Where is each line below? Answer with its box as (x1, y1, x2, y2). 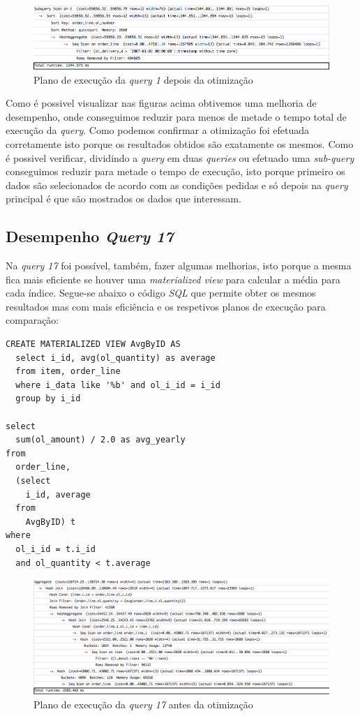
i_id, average (25, 489, 91, 500)
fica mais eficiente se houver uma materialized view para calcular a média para (6, 271, 340, 286)
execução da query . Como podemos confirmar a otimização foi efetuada (6, 123, 309, 137)
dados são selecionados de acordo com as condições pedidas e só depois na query (6, 177, 348, 192)
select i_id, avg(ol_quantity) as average (15, 352, 216, 363)
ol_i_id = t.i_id (15, 544, 96, 554)
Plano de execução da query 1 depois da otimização (33, 72, 253, 87)
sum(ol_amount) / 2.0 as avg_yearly (15, 435, 186, 445)
